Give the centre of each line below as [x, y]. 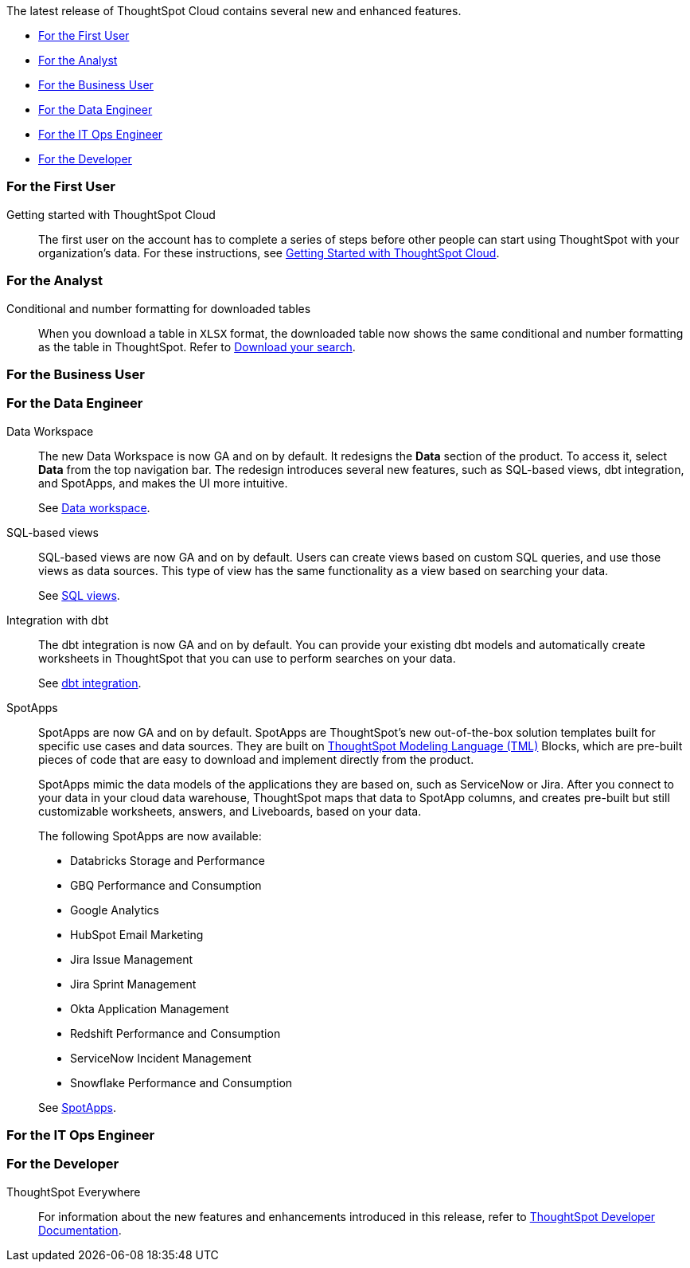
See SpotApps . [78, 1107]
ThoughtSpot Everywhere [74, 1192]
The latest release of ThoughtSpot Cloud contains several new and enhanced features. [234, 11]
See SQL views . [79, 595]
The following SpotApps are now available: [150, 836]
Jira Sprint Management [133, 984]
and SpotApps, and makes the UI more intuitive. [163, 483]
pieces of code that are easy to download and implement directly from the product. [256, 759]
